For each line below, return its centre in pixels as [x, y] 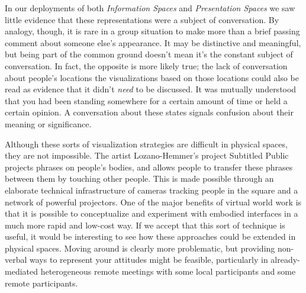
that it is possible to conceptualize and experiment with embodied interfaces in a [152, 213]
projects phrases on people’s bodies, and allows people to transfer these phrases [149, 167]
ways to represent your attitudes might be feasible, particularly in [149, 260]
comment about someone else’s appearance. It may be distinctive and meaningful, [153, 42]
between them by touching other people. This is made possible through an [139, 178]
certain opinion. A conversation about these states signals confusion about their [149, 112]
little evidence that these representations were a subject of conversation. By [142, 19]
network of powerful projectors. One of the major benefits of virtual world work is [153, 202]
